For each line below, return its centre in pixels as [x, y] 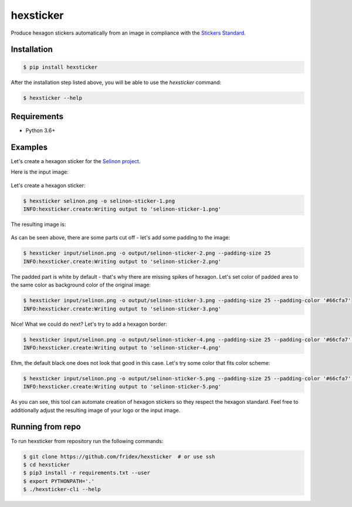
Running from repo [46, 427]
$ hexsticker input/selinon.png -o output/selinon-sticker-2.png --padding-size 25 [147, 253]
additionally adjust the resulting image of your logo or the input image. [96, 410]
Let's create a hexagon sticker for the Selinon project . [76, 161]
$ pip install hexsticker [60, 67]
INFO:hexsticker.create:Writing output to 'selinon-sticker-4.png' [122, 347]
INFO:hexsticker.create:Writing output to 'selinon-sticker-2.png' [122, 261]
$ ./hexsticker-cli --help [62, 489]
